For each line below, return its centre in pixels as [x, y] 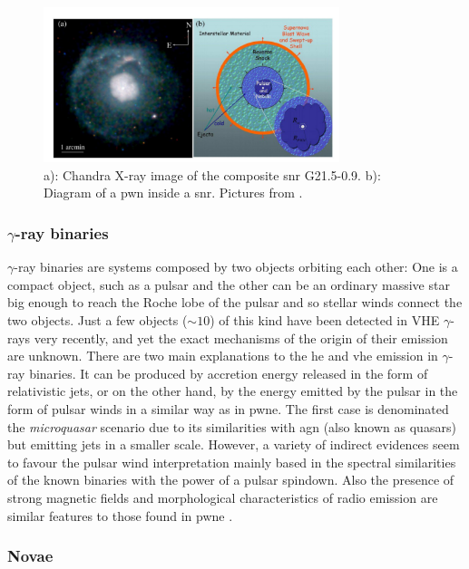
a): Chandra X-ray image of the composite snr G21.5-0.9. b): [212, 174]
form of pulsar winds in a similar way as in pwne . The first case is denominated [228, 408]
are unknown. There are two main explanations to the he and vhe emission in [223, 356]
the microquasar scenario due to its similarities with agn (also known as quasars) [232, 426]
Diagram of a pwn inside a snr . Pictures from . [173, 193]
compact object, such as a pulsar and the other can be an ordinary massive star [229, 284]
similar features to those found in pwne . [120, 515]
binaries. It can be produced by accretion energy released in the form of [229, 373]
